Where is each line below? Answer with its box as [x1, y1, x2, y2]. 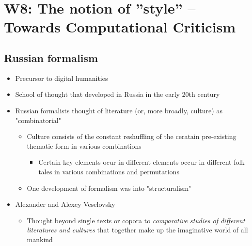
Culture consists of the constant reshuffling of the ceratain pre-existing [27, 131, 236, 141]
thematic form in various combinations [27, 140, 142, 151]
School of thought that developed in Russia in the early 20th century [15, 89, 220, 99]
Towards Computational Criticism [4, 17, 236, 37]
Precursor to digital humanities [15, 73, 108, 83]
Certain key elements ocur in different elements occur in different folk [38, 157, 245, 167]
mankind [27, 234, 53, 244]
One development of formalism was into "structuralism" [27, 183, 191, 193]
